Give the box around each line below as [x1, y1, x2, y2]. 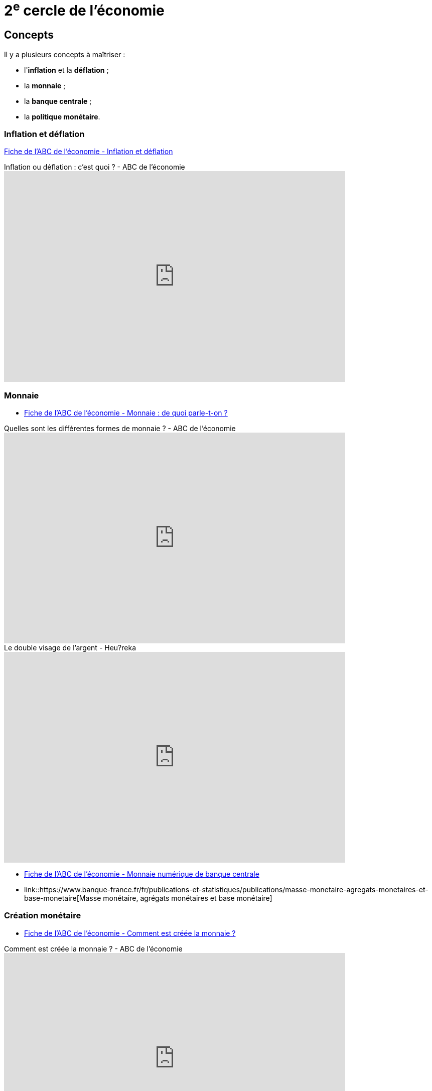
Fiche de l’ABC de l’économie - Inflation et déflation [4, 147, 173, 156]
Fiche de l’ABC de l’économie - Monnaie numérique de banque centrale [24, 870, 259, 878]
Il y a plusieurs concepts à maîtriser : [4, 50, 125, 59]
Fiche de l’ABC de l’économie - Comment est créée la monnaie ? [24, 928, 236, 937]
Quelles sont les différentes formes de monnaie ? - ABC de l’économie [4, 424, 236, 433]
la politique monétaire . [24, 112, 100, 121]
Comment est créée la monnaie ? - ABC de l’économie [4, 944, 183, 953]
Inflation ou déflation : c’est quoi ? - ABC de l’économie [4, 163, 185, 172]
